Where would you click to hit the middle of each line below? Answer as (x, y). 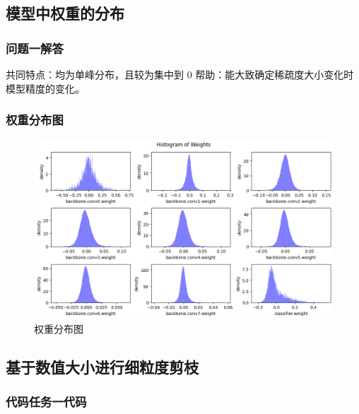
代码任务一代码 (46, 401)
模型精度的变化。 (45, 88)
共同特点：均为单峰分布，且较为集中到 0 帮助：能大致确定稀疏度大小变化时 (180, 74)
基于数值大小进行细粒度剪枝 (102, 366)
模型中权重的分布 (65, 13)
